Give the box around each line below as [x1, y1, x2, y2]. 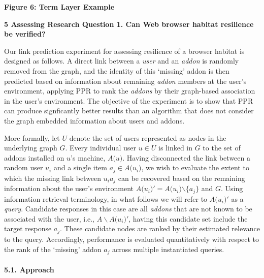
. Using [221, 183, 243, 194]
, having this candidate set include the [128, 213, 248, 224]
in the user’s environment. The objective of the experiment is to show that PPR [4, 95, 253, 106]
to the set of [203, 142, 241, 153]
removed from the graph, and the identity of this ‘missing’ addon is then [4, 65, 229, 76]
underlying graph [4, 142, 57, 153]
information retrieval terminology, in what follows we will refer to [4, 193, 208, 204]
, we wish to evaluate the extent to [141, 162, 249, 173]
